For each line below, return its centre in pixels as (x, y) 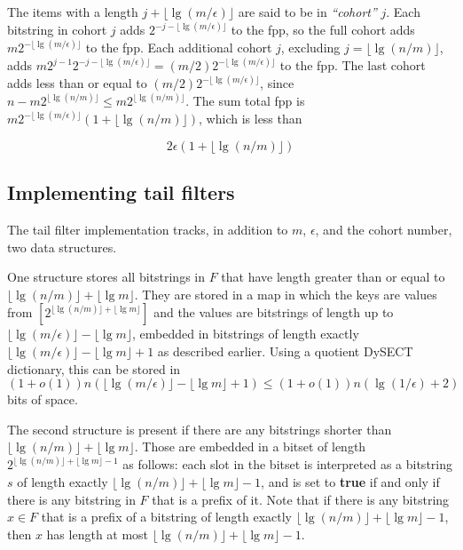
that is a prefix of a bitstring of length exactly (166, 517)
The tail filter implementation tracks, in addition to (148, 229)
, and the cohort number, (384, 229)
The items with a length (73, 12)
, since (277, 83)
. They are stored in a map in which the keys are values (286, 294)
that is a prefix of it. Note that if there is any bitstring (301, 499)
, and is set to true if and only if (350, 481)
